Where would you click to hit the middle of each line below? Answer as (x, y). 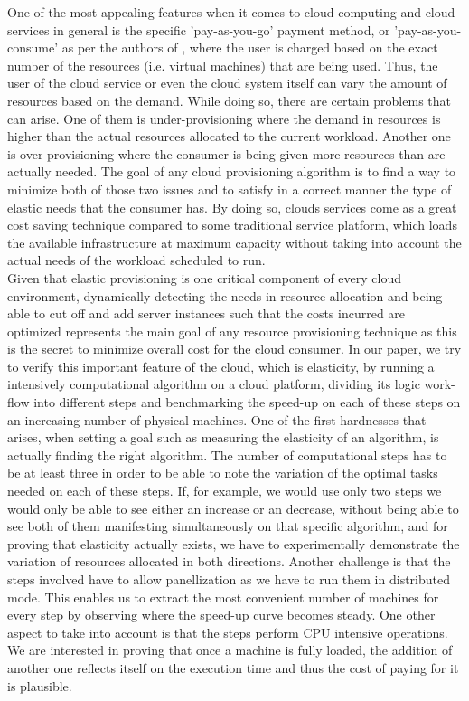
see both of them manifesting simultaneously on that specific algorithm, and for (228, 526)
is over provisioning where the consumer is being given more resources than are (226, 153)
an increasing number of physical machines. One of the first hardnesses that (217, 419)
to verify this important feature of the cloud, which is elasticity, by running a (221, 366)
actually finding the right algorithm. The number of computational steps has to (227, 455)
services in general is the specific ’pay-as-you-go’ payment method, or (199, 29)
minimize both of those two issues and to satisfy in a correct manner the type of (230, 189)
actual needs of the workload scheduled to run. (136, 260)
